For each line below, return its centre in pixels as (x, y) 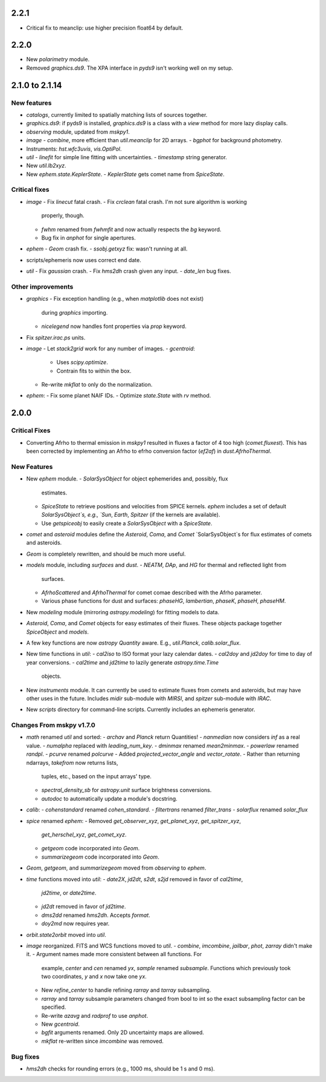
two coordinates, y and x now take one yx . (94, 977)
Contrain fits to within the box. (94, 371)
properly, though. (63, 215)
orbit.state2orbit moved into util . (66, 934)
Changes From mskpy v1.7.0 (53, 725)
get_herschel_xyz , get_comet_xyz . (84, 834)
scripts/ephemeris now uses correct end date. (84, 260)
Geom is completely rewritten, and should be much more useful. (106, 554)
